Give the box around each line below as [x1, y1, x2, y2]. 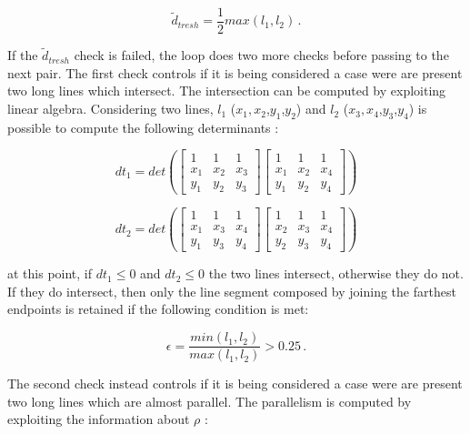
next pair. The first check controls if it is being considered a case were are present [7, 63, 463, 82]
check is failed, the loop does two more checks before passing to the [74, 45, 449, 65]
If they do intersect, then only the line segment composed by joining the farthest [7, 281, 456, 300]
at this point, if [7, 264, 93, 283]
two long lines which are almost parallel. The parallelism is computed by [7, 391, 412, 410]
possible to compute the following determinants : [7, 117, 279, 136]
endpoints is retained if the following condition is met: [7, 299, 309, 318]
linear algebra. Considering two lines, [7, 99, 214, 118]
